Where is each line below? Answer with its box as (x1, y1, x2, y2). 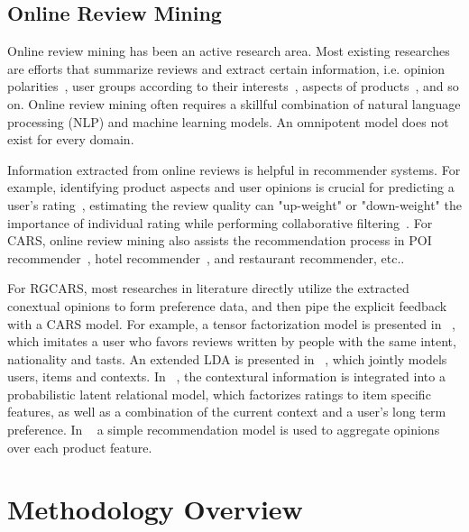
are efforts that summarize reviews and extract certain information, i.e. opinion (7, 59, 446, 78)
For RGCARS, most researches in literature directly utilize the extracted (7, 279, 409, 298)
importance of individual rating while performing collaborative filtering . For (7, 213, 433, 232)
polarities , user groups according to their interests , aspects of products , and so (7, 77, 459, 96)
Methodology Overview (7, 491, 303, 527)
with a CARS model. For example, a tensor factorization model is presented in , (7, 314, 455, 333)
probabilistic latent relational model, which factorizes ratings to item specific (7, 384, 431, 403)
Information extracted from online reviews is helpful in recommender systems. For (7, 160, 461, 179)
